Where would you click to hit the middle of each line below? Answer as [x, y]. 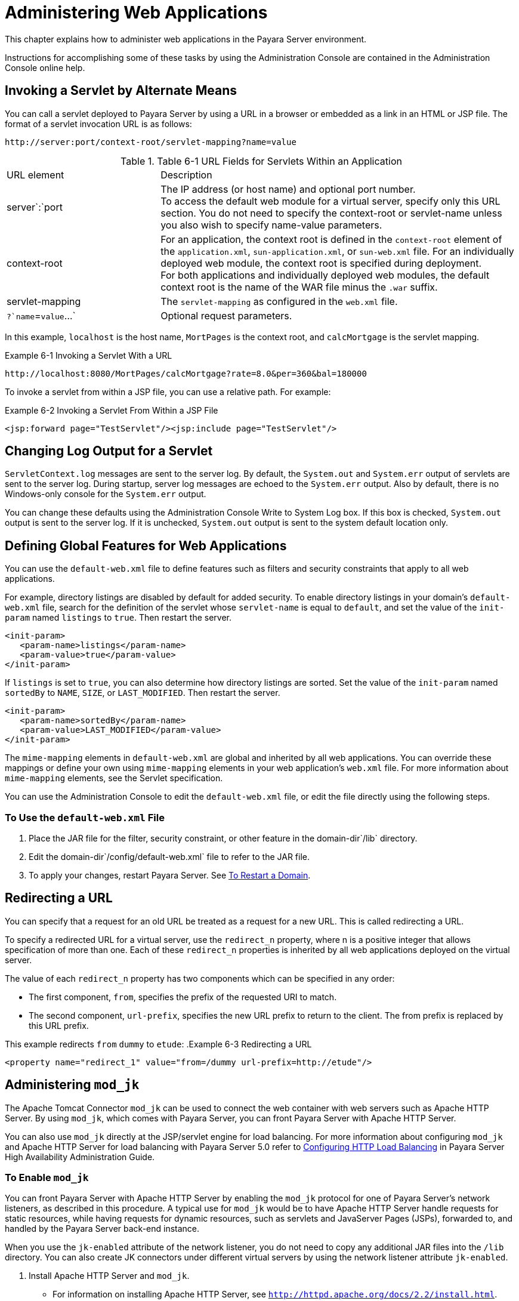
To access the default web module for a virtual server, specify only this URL [330, 201]
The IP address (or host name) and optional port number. [288, 189]
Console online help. [45, 67]
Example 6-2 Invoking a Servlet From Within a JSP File [112, 410]
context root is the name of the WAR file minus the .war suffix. [299, 287]
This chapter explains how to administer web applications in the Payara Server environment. [186, 39]
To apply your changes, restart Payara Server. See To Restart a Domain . [170, 875]
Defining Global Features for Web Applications [146, 545]
